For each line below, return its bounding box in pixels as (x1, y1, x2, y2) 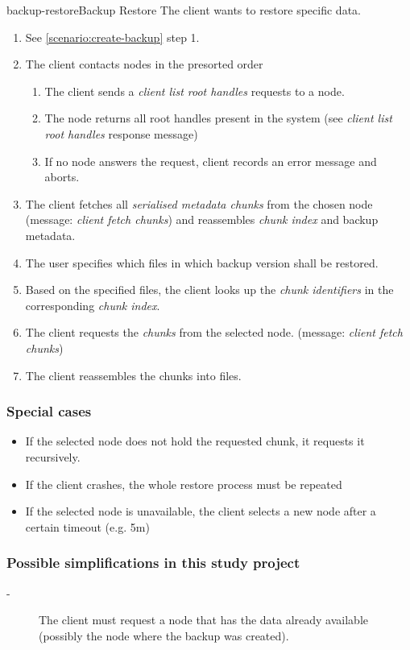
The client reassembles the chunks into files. (25, 366, 242, 383)
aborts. (44, 168, 80, 185)
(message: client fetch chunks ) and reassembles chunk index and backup (25, 211, 379, 228)
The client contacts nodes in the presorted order (25, 56, 263, 72)
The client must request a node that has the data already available (39, 611, 369, 628)
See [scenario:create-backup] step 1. (25, 28, 200, 45)
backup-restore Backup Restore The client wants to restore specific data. (6, 2, 361, 18)
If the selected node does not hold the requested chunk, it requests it (25, 433, 365, 449)
